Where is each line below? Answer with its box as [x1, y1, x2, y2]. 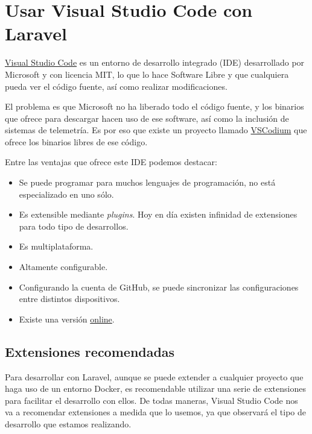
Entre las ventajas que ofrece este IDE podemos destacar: [5, 156, 217, 168]
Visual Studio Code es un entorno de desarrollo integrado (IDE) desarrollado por [5, 56, 305, 69]
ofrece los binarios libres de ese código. [5, 135, 148, 148]
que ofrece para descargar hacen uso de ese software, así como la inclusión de [5, 112, 289, 124]
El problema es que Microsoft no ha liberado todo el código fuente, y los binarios [5, 100, 304, 113]
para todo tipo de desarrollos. [19, 219, 129, 232]
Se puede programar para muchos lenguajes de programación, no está [19, 176, 276, 189]
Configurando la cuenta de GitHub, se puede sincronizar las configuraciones [19, 280, 299, 293]
